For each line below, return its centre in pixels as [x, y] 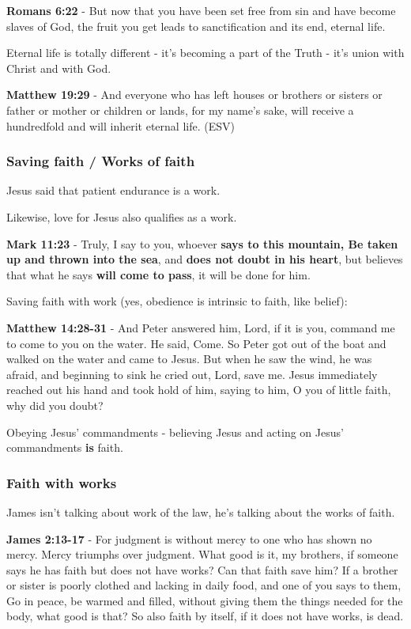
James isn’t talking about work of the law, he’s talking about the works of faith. [201, 512]
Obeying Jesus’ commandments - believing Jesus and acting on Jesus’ [175, 432]
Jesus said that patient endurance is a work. [113, 190]
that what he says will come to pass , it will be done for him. [158, 274]
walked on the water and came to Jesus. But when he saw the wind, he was [189, 359]
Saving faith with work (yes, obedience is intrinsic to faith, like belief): [177, 301]
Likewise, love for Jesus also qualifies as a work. [122, 216]
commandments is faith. [65, 447]
